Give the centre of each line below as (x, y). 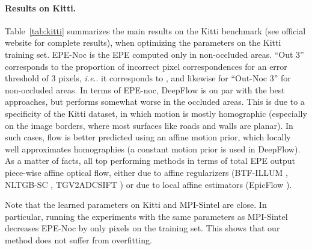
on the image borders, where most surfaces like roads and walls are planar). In (149, 125)
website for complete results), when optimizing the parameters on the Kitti (143, 42)
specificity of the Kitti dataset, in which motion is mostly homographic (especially (156, 113)
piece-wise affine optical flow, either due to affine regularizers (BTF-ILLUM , (146, 172)
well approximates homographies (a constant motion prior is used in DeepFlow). (153, 148)
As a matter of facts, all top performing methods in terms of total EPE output (150, 161)
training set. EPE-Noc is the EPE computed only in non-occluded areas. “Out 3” (154, 54)
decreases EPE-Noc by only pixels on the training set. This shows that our (142, 228)
